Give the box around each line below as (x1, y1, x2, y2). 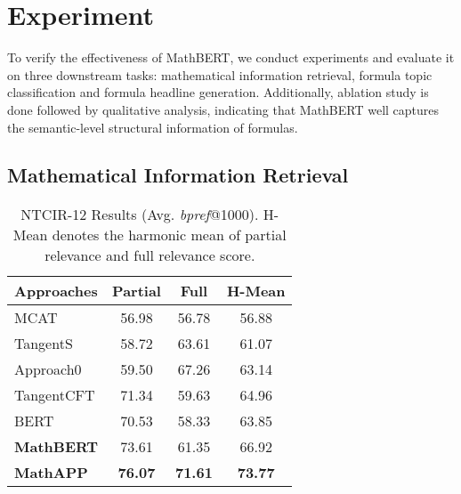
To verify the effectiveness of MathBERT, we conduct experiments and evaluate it (7, 48, 455, 67)
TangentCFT (14, 385, 95, 406)
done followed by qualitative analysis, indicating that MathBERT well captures (7, 100, 440, 118)
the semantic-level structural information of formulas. (7, 117, 298, 136)
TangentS (14, 333, 73, 354)
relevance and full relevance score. (44, 245, 255, 266)
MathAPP (14, 462, 88, 483)
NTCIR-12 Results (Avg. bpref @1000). (20, 204, 259, 225)
